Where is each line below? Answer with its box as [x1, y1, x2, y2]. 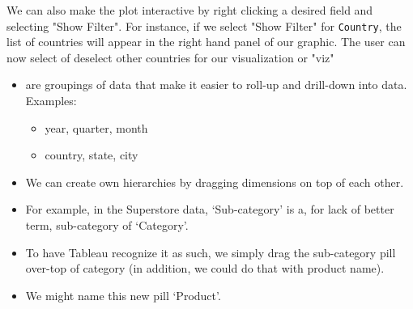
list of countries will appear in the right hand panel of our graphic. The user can [6, 33, 406, 50]
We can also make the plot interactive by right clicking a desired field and [6, 2, 373, 18]
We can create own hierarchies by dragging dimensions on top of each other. [25, 173, 404, 190]
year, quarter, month [45, 119, 148, 136]
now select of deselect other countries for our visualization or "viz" [6, 49, 334, 66]
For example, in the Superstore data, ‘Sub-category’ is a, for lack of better [25, 201, 394, 218]
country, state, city [45, 146, 138, 163]
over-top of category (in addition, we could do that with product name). [25, 260, 385, 277]
